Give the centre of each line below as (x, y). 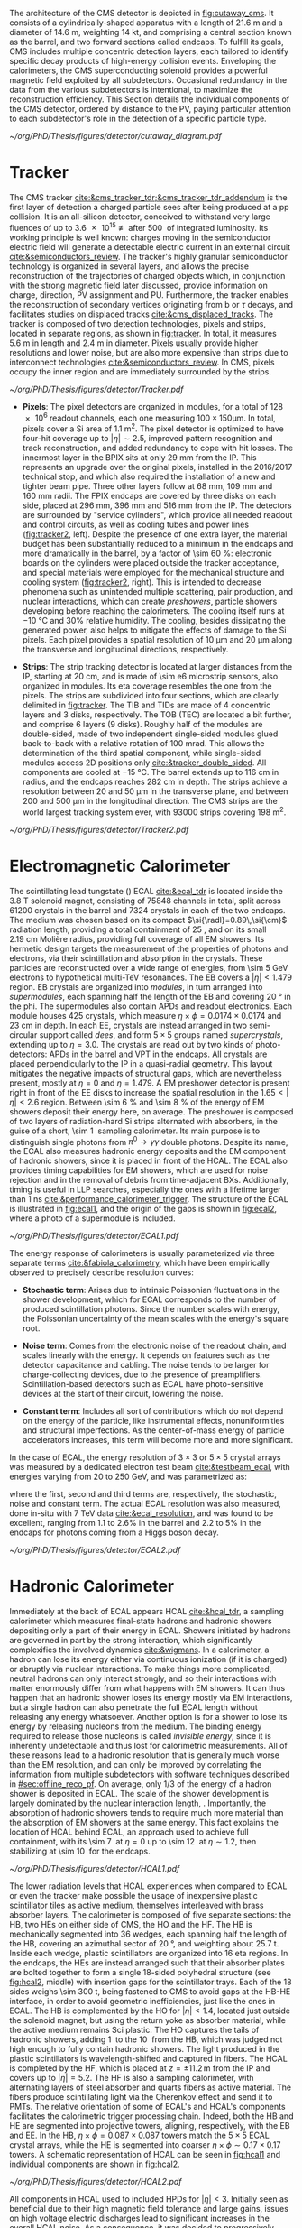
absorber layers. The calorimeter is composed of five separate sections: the (150, 1915)
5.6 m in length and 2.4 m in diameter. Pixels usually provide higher (134, 343)
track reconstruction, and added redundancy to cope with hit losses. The (158, 448)
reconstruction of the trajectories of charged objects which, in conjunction (147, 275)
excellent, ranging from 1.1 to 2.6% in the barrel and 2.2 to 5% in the (135, 1523)
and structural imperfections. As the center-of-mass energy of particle (153, 1430)
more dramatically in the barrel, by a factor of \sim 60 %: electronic (147, 553)
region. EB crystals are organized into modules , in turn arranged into (136, 986)
